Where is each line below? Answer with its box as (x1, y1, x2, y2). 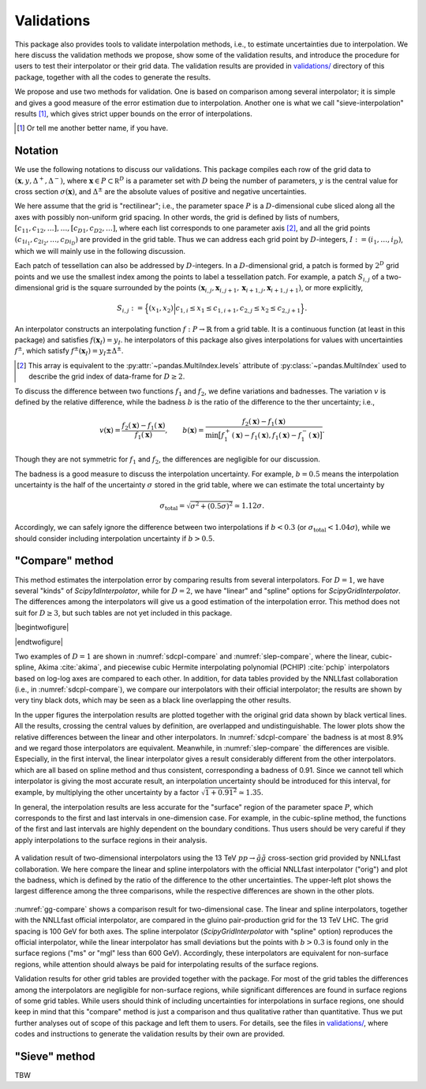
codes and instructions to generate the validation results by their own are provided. (14, 1029, 286, 1039)
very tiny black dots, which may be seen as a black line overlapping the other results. (14, 696, 292, 705)
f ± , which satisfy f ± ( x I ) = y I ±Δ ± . (14, 345, 124, 358)
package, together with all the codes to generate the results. (14, 72, 211, 82)
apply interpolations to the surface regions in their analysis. (14, 835, 207, 845)
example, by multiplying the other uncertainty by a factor (14, 787, 200, 796)
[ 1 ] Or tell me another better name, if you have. (17, 123, 169, 133)
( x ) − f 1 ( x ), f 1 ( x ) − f (231, 431, 301, 442)
